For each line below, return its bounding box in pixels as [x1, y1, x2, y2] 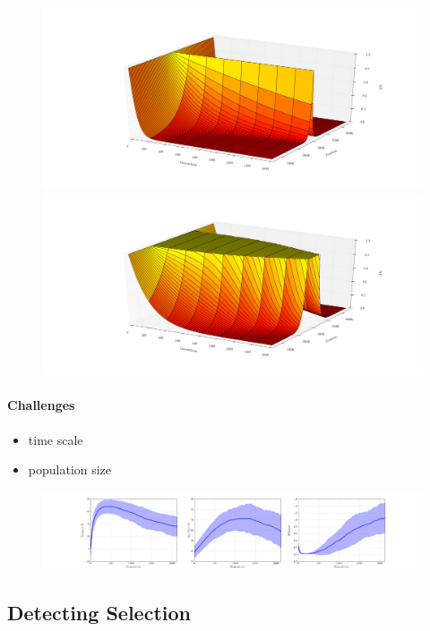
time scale [28, 430, 83, 448]
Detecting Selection [7, 598, 191, 626]
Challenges [7, 396, 75, 414]
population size [28, 460, 112, 479]
